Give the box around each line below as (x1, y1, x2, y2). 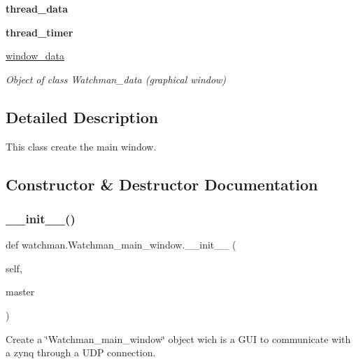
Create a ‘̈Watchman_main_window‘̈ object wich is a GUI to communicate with (6, 331, 351, 346)
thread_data (6, 1, 69, 15)
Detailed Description (6, 106, 159, 127)
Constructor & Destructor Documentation (6, 173, 318, 195)
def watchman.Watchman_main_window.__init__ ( (6, 237, 236, 252)
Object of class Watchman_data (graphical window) (6, 71, 227, 86)
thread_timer (6, 24, 73, 39)
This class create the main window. (6, 139, 157, 153)
